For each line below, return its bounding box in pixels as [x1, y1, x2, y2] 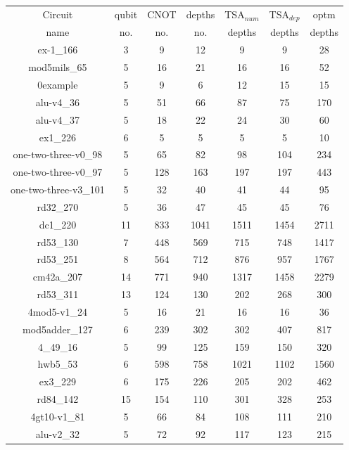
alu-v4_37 [35, 112, 80, 127]
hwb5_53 [37, 356, 78, 371]
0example [37, 77, 78, 91]
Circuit [42, 7, 73, 22]
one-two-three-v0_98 [13, 147, 103, 162]
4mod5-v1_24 [27, 304, 88, 319]
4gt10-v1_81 [30, 409, 85, 424]
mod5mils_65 [28, 60, 87, 75]
